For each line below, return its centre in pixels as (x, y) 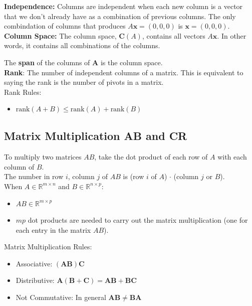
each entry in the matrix (53, 229)
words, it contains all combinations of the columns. (82, 45)
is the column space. (132, 62)
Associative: (34, 263)
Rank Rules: (23, 92)
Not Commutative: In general (61, 297)
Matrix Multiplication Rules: (48, 247)
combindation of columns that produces (65, 26)
